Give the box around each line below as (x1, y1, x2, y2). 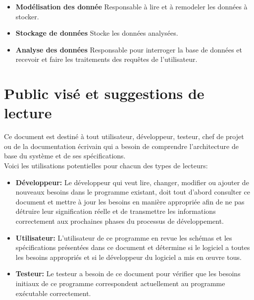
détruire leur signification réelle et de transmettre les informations (15, 206, 216, 216)
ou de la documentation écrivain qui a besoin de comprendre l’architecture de (4, 141, 239, 151)
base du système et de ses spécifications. (4, 150, 126, 161)
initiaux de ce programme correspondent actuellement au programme (15, 278, 225, 288)
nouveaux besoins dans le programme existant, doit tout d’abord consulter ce (15, 187, 250, 197)
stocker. (15, 11, 39, 21)
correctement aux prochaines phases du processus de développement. (15, 216, 224, 226)
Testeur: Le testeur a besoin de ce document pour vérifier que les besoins (15, 268, 241, 279)
